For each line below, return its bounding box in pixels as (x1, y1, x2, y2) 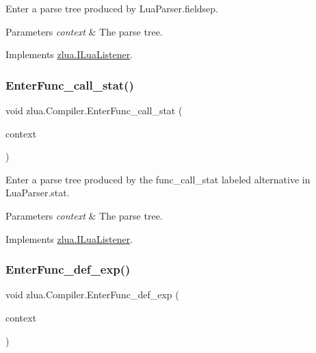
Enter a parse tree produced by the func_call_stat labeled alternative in (5, 172, 311, 186)
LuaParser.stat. (5, 185, 70, 200)
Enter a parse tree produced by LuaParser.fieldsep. (5, 1, 219, 15)
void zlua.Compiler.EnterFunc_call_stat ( (5, 103, 183, 117)
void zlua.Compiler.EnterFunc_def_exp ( (5, 287, 179, 302)
